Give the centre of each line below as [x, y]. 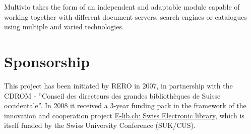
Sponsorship [47, 61]
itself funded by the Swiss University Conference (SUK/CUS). [100, 125]
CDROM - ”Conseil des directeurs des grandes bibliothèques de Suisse [112, 95]
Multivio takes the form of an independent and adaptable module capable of [122, 7]
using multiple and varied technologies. [64, 27]
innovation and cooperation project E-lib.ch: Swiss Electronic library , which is [124, 115]
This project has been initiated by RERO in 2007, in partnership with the [118, 85]
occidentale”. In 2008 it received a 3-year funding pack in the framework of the [125, 105]
